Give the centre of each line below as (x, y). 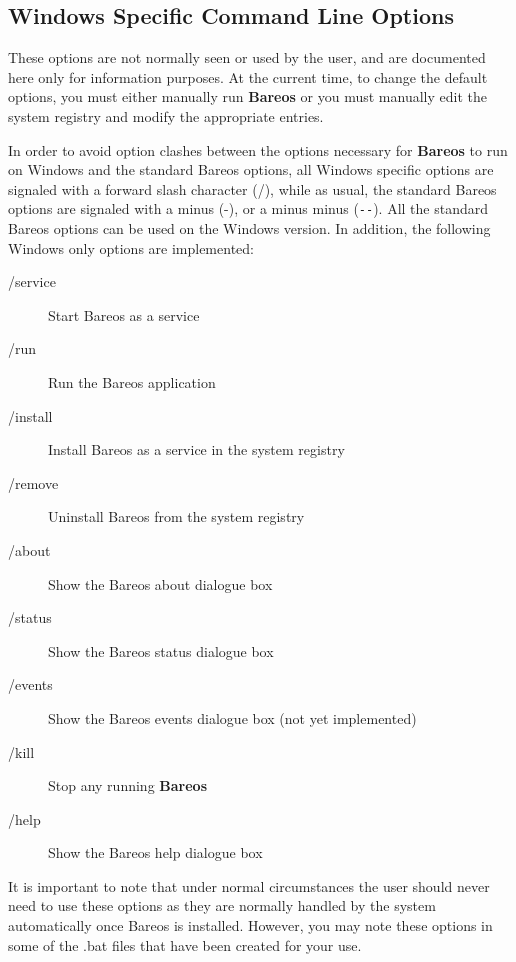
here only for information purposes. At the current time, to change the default (248, 76)
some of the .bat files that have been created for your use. (185, 944)
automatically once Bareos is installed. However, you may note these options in (250, 925)
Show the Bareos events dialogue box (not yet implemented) (232, 717)
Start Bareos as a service (124, 314)
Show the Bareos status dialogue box (161, 650)
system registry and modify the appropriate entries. (166, 115)
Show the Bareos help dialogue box (155, 852)
